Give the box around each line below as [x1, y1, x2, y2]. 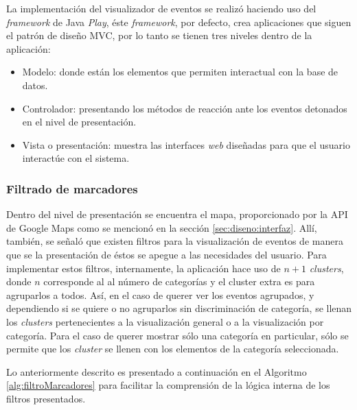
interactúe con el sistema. [22, 151, 130, 165]
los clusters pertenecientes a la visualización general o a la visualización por [6, 314, 324, 328]
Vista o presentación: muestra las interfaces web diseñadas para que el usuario [22, 137, 350, 152]
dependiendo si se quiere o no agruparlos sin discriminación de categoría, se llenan [6, 301, 352, 315]
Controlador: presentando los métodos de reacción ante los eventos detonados [22, 101, 347, 115]
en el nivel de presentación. [22, 114, 137, 129]
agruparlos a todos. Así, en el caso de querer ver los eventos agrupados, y [6, 287, 314, 302]
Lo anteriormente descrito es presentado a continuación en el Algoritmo [6, 364, 307, 378]
